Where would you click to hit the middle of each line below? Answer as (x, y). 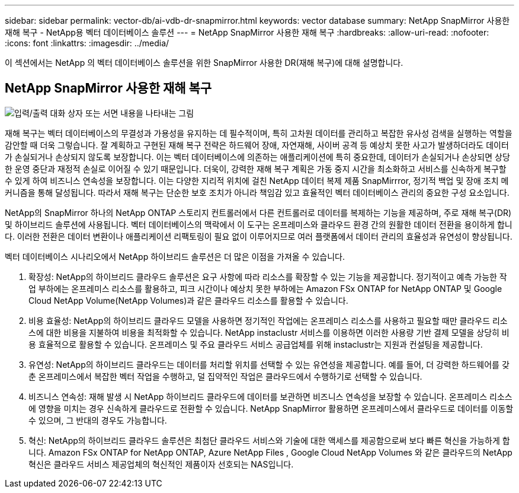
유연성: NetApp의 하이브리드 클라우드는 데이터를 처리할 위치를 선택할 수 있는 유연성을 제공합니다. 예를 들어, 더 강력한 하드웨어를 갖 (269, 364)
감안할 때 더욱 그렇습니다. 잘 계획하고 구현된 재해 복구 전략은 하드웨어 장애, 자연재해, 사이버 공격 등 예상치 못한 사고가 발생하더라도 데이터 (257, 145)
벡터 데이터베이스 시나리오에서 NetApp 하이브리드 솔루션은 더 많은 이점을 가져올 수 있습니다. (175, 256)
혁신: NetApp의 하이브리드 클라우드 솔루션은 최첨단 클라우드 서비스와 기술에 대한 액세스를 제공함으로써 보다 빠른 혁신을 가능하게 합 (269, 440)
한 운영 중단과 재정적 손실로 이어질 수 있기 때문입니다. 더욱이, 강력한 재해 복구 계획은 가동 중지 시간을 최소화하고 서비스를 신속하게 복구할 (256, 168)
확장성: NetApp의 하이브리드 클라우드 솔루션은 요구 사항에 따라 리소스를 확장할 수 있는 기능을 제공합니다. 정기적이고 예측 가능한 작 (268, 276)
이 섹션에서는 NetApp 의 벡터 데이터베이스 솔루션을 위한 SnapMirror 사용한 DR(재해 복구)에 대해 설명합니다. (204, 63)
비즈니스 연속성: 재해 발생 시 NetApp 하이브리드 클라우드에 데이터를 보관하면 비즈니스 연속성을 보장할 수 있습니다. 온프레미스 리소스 (270, 396)
